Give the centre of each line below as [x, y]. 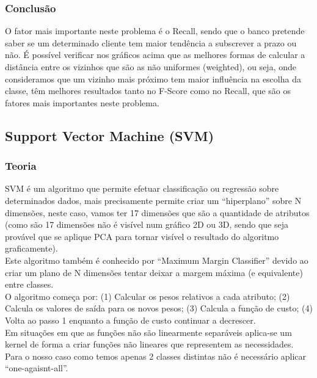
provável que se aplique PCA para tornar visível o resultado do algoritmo [142, 236]
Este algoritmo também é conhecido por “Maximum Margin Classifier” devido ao [157, 260]
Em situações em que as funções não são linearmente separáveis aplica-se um [148, 332]
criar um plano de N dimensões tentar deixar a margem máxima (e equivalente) [154, 272]
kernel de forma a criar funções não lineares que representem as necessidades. [149, 344]
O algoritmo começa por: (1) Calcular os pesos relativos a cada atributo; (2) [148, 296]
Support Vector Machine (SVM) [110, 135]
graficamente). [31, 248]
